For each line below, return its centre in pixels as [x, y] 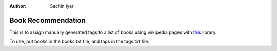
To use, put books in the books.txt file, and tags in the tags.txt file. [80, 42]
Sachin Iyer [62, 6]
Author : [18, 6]
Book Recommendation [47, 20]
